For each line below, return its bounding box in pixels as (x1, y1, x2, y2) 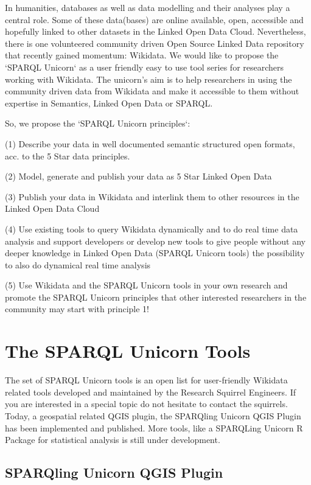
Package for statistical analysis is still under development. (5, 433, 220, 446)
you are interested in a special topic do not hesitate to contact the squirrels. (5, 397, 288, 410)
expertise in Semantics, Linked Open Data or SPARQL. (5, 96, 213, 109)
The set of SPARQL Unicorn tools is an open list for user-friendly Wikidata (5, 374, 288, 386)
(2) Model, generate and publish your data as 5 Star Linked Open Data (5, 170, 272, 183)
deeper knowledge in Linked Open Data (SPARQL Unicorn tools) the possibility (5, 246, 305, 259)
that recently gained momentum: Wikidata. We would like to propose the (5, 49, 279, 61)
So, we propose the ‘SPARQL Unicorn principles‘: (5, 117, 190, 130)
